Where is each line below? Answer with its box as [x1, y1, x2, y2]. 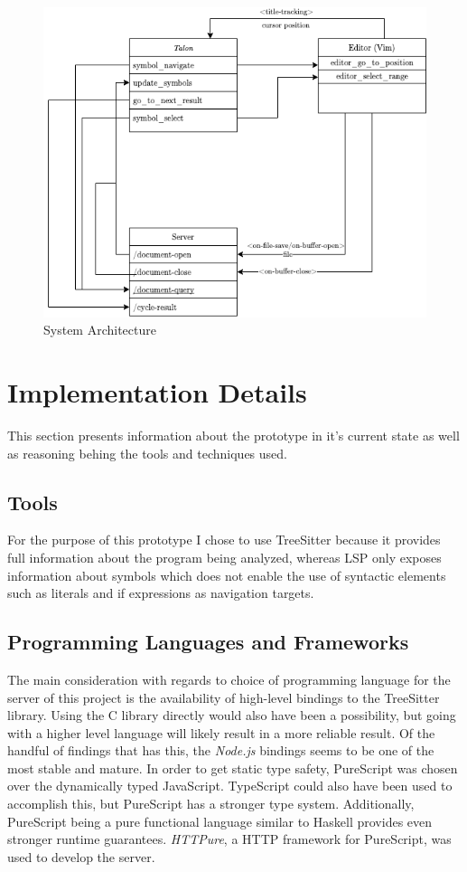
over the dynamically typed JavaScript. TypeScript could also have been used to [7, 776, 453, 795]
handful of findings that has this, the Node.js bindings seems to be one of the [7, 741, 434, 760]
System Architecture [43, 320, 156, 339]
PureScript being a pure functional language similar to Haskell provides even [7, 811, 433, 830]
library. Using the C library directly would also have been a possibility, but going [7, 706, 456, 725]
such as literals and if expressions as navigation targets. [7, 583, 314, 602]
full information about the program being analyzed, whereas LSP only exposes [7, 547, 442, 566]
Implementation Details [7, 374, 307, 410]
